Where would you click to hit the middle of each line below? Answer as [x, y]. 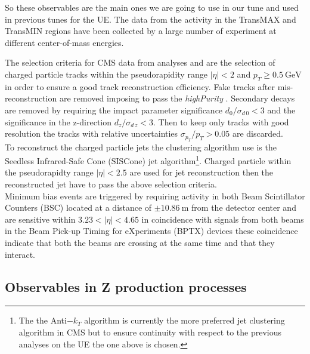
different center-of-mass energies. [64, 42]
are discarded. [258, 133]
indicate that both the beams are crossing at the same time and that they [140, 242]
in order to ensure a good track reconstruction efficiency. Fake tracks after [140, 86]
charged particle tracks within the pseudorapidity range [106, 74]
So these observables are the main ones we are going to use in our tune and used [152, 7]
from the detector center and [244, 207]
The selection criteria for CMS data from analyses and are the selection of [140, 62]
